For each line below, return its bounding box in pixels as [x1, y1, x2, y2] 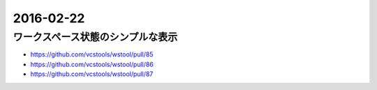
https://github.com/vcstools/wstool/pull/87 [30, 70, 154, 78]
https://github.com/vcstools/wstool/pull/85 [30, 50, 154, 59]
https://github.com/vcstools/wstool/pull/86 [30, 60, 154, 68]
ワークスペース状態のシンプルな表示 [13, 31, 178, 43]
